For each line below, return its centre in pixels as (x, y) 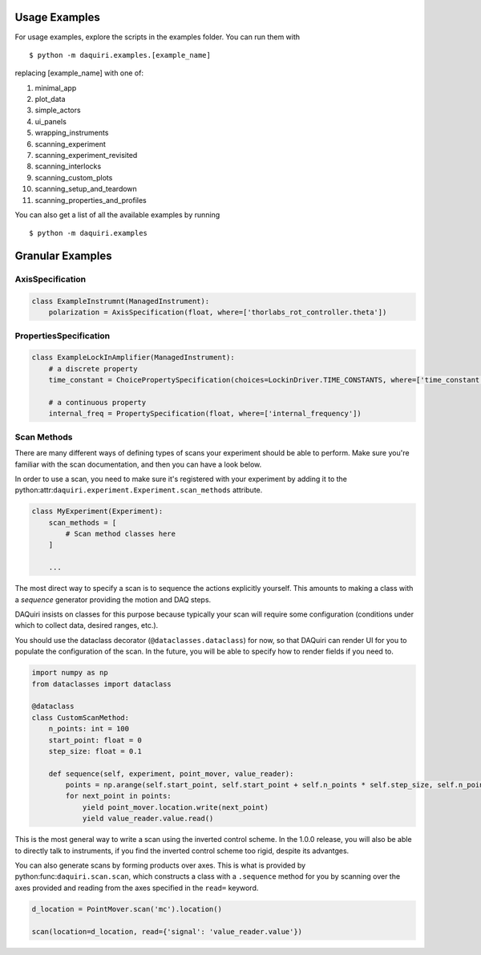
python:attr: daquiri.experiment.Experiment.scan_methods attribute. (139, 490)
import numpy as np (70, 673)
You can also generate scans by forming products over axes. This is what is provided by (160, 865)
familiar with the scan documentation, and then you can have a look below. (138, 464)
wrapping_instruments (72, 133)
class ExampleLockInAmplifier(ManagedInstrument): (133, 358)
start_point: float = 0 (95, 740)
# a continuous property (97, 403)
